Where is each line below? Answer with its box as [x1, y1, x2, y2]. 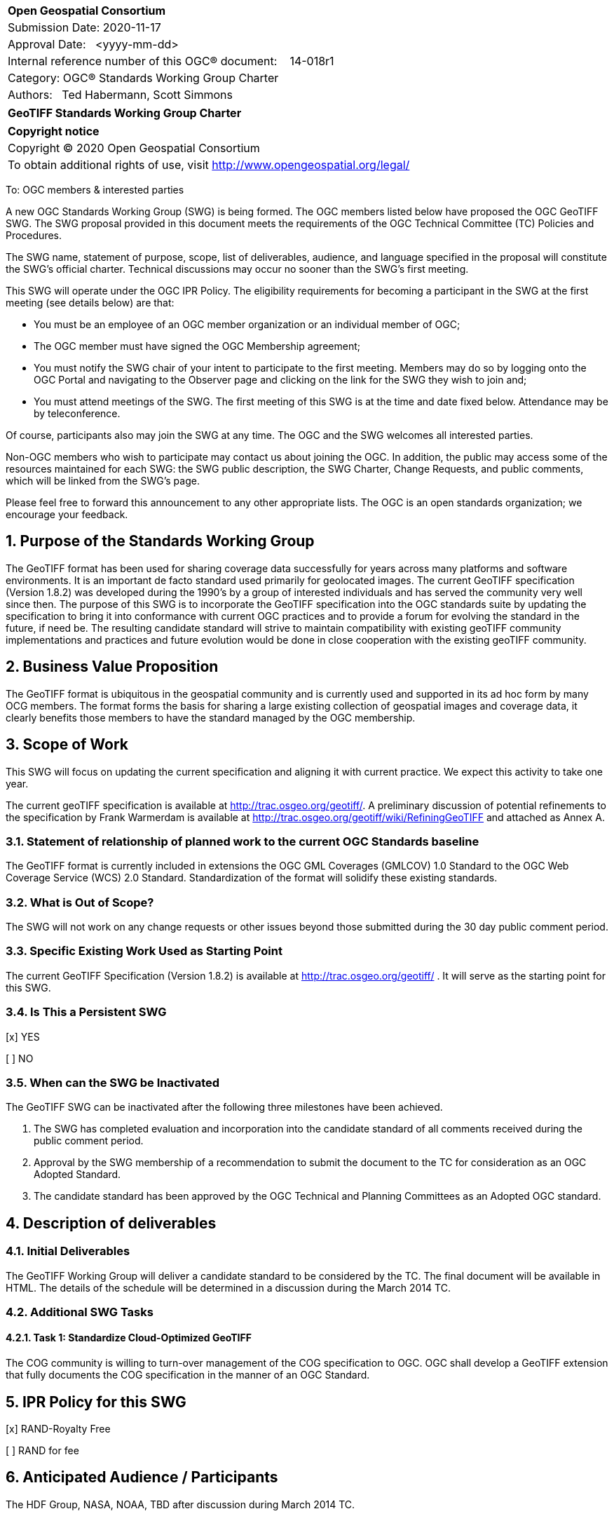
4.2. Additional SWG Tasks [6, 1304, 153, 1319]
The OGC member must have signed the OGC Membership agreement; [34, 340, 360, 352]
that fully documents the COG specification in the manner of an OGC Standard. [6, 1369, 370, 1381]
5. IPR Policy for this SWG [6, 1393, 186, 1411]
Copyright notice [8, 124, 100, 138]
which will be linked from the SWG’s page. [6, 475, 200, 487]
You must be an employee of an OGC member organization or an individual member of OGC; [34, 318, 460, 330]
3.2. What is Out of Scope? [6, 895, 154, 909]
